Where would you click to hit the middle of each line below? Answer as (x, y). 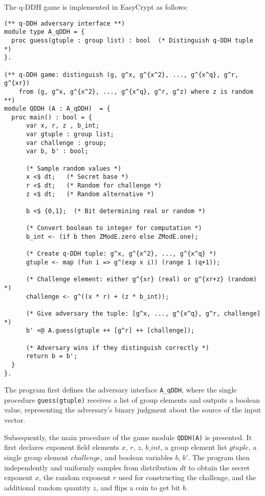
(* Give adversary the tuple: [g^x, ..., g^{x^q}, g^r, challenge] (143, 313)
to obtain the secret (219, 467)
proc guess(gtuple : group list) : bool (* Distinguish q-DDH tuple (132, 40)
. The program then (219, 457)
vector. (15, 420)
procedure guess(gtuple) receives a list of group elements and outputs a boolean (132, 399)
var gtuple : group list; (70, 135)
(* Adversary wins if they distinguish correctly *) (117, 348)
